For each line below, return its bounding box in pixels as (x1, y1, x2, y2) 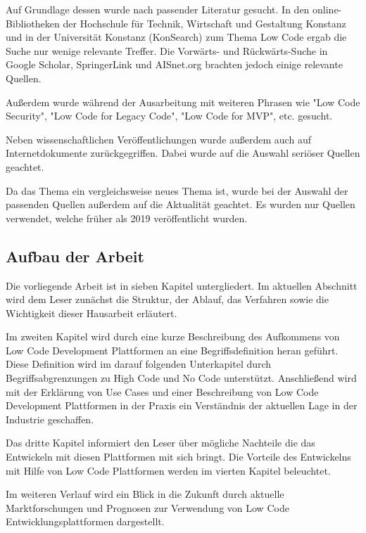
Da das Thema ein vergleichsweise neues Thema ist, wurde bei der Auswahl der (6, 183, 348, 198)
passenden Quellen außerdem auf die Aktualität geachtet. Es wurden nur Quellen (6, 197, 355, 212)
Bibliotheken (6, 15, 60, 30)
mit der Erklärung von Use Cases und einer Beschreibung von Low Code (6, 384, 319, 399)
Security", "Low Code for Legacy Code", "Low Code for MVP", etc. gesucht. (6, 108, 333, 123)
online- (313, 2, 342, 16)
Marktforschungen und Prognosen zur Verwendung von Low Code (6, 500, 289, 515)
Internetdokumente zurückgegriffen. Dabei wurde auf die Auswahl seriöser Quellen (6, 146, 360, 160)
